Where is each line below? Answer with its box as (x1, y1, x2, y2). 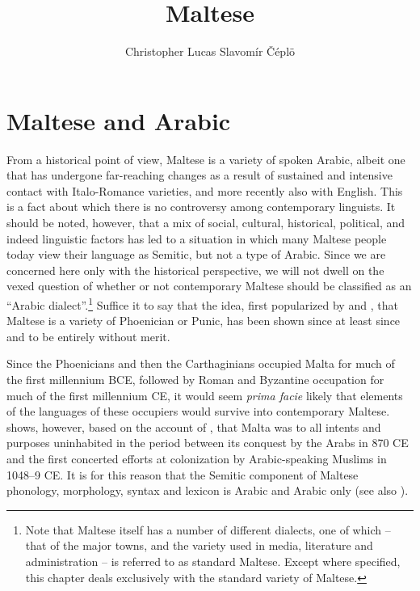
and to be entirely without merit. (6, 327, 170, 344)
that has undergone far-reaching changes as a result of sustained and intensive (6, 167, 393, 184)
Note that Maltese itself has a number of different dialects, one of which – (25, 521, 391, 538)
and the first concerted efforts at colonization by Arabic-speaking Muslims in (6, 450, 387, 466)
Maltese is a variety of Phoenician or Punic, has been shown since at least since (6, 312, 401, 329)
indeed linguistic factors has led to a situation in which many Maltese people (6, 230, 387, 247)
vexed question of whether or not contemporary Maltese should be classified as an (6, 277, 412, 294)
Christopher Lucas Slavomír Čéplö (124, 43, 296, 60)
